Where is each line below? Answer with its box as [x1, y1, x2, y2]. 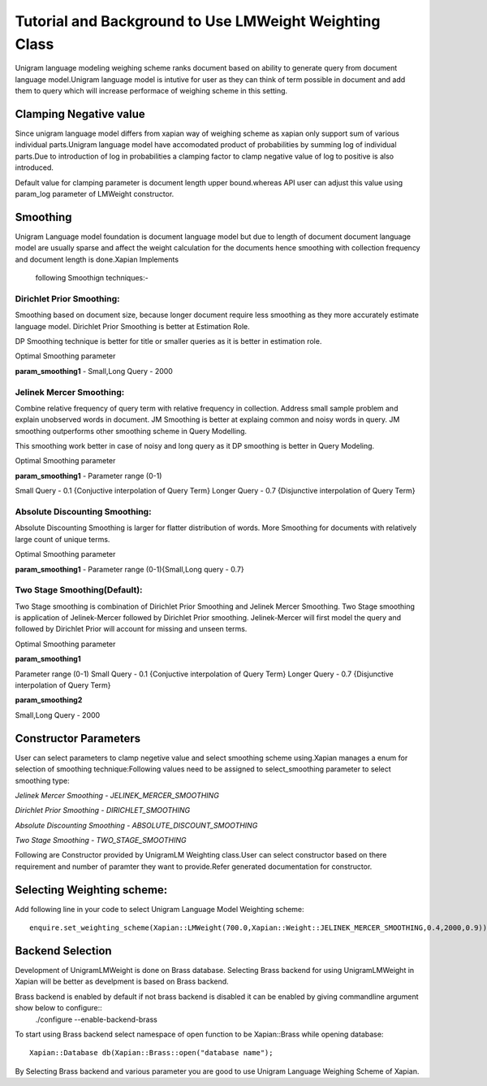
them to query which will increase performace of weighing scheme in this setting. [15, 86, 288, 96]
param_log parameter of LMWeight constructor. [15, 189, 175, 198]
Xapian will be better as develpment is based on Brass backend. [15, 976, 229, 987]
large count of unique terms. [15, 534, 110, 544]
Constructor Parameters [15, 732, 141, 745]
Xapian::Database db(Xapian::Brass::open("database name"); [29, 1049, 274, 1058]
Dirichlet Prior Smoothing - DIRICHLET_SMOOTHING [15, 806, 191, 815]
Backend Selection [15, 944, 113, 958]
